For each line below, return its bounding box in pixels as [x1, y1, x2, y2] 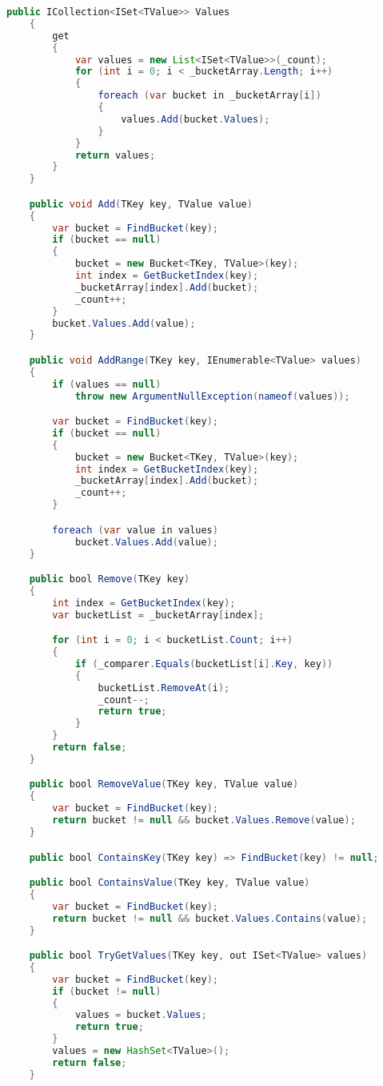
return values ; [74, 149, 156, 161]
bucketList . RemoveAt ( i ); [98, 682, 230, 694]
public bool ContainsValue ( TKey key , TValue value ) [29, 877, 310, 889]
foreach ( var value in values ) [52, 524, 218, 536]
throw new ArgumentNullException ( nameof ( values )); [74, 390, 350, 402]
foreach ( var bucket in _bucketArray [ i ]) [98, 90, 321, 102]
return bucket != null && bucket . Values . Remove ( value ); [52, 814, 356, 827]
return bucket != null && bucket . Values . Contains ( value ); [52, 912, 368, 924]
